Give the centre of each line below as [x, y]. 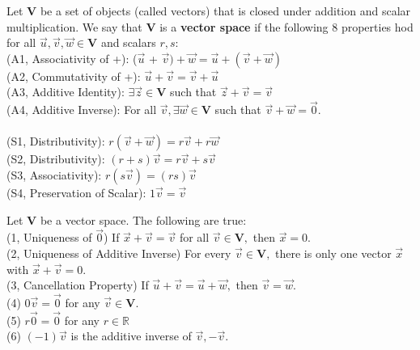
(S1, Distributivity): [56, 141]
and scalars [128, 42]
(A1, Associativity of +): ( [72, 58]
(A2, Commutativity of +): [74, 76]
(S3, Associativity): [54, 174]
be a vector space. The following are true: [143, 219]
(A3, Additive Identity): [66, 92]
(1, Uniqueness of [49, 237]
